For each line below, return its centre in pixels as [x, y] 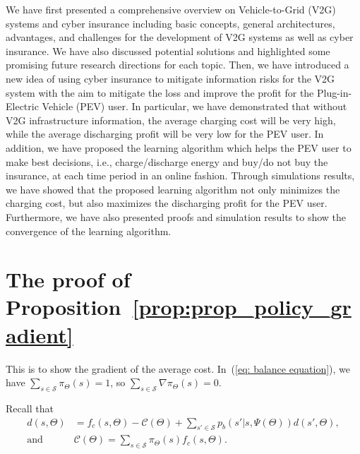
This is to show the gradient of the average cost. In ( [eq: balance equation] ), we [178, 368]
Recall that [30, 408]
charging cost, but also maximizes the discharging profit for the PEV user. [167, 203]
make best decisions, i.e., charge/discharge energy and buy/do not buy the [167, 161]
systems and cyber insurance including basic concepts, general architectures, [170, 23]
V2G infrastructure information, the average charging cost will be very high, [171, 120]
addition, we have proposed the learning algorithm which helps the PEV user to [179, 147]
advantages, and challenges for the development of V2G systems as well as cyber [180, 37]
